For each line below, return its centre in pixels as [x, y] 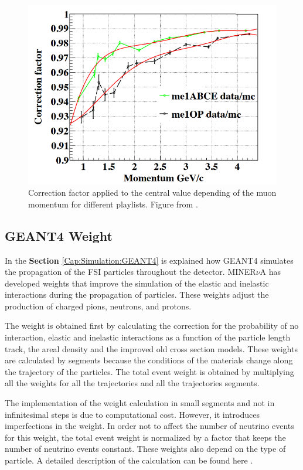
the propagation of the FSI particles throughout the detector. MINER [130, 272]
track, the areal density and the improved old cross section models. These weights [151, 348]
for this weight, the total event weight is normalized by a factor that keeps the [145, 437]
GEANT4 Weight [59, 235]
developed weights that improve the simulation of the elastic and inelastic [137, 283]
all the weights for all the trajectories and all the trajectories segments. [132, 383]
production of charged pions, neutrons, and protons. [98, 306]
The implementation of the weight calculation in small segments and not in [140, 403]
